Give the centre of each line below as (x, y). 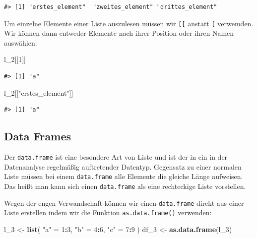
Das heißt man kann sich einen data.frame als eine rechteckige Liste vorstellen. (125, 186)
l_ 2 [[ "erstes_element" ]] (39, 92)
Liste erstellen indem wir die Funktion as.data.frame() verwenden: (108, 212)
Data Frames (38, 136)
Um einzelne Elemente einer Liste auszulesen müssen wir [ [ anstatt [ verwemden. (129, 23)
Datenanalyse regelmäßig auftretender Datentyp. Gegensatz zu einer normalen (123, 166)
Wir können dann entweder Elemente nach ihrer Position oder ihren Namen (119, 33)
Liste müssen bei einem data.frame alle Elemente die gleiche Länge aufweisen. (124, 176)
